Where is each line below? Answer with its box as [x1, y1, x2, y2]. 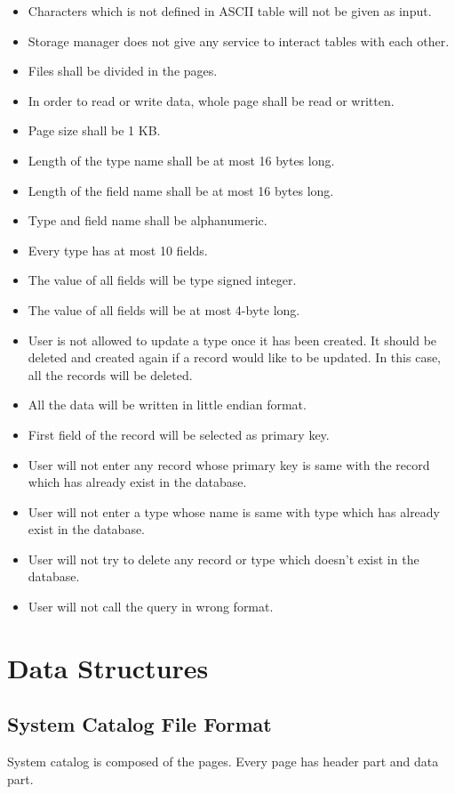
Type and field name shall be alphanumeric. [28, 211, 267, 230]
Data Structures [7, 649, 209, 685]
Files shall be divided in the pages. [28, 61, 218, 80]
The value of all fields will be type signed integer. [28, 271, 297, 289]
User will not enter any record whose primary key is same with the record [28, 455, 430, 474]
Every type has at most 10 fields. [28, 240, 208, 259]
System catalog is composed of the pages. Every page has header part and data [7, 752, 439, 771]
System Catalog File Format [7, 710, 272, 738]
